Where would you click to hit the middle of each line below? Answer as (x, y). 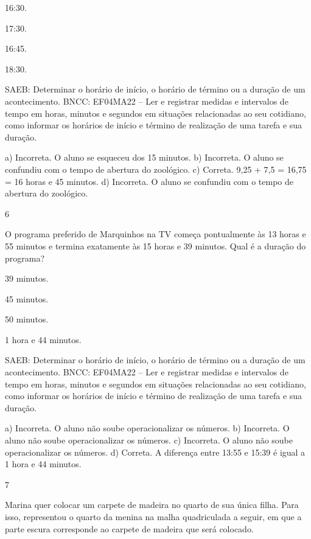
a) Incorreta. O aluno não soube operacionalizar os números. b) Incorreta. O (147, 428)
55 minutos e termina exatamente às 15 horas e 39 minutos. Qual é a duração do (155, 245)
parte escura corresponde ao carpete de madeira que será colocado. (129, 528)
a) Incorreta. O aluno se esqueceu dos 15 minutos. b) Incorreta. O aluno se (144, 157)
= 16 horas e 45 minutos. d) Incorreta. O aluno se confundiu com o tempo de (149, 181)
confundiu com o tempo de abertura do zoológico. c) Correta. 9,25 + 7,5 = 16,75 (156, 169)
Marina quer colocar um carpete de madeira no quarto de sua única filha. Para (152, 505)
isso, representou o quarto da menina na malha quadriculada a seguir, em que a (153, 516)
